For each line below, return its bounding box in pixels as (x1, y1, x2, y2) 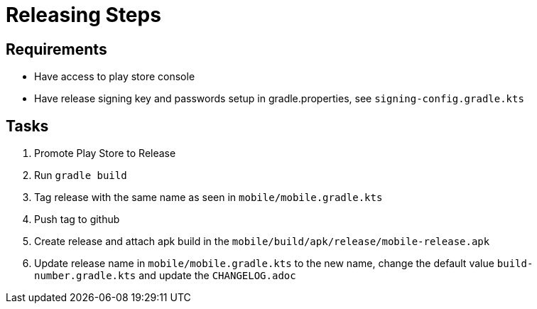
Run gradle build (34, 169, 127, 182)
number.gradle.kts (34, 270, 136, 282)
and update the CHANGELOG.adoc (139, 269, 296, 282)
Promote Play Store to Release (34, 147, 176, 160)
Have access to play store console (34, 70, 195, 83)
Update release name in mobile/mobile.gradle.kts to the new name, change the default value (34, 257, 494, 270)
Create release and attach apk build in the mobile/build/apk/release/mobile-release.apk (34, 235, 490, 248)
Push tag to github (34, 213, 120, 226)
